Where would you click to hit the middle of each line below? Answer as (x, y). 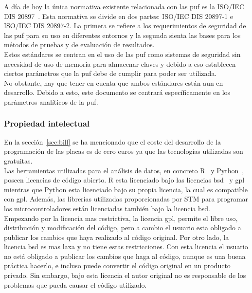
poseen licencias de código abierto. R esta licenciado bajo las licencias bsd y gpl (124, 180)
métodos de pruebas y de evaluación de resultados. (79, 45)
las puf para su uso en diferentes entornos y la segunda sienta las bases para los (122, 35)
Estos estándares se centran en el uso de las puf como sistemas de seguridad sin (122, 54)
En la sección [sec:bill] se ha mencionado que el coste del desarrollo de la (112, 141)
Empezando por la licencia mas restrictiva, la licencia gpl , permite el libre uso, (121, 218)
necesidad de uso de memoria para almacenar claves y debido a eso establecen (120, 64)
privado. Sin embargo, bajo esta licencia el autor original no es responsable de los (125, 275)
